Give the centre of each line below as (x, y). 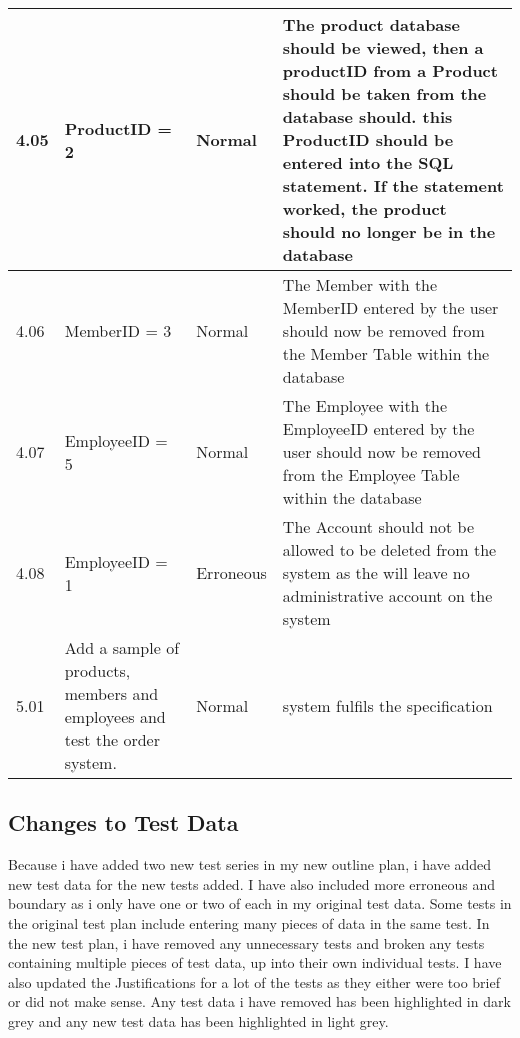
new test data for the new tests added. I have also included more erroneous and (252, 883)
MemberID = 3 (118, 330)
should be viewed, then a (383, 47)
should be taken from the (384, 93)
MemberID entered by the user (390, 307)
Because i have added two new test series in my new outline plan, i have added (250, 864)
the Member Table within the (386, 353)
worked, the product (364, 208)
